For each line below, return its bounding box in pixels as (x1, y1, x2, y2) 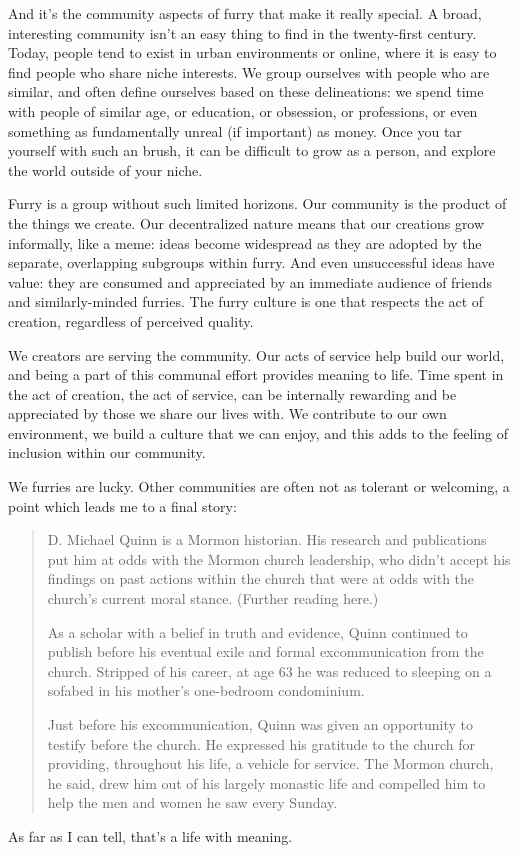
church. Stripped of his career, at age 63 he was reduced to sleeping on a (47, 660, 492, 681)
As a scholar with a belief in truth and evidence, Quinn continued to (47, 621, 468, 642)
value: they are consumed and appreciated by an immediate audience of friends (8, 271, 493, 292)
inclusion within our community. (8, 442, 206, 463)
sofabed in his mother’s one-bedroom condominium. (47, 680, 365, 701)
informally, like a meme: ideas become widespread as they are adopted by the (8, 232, 482, 253)
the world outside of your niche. (8, 159, 203, 180)
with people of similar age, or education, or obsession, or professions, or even (8, 100, 478, 121)
